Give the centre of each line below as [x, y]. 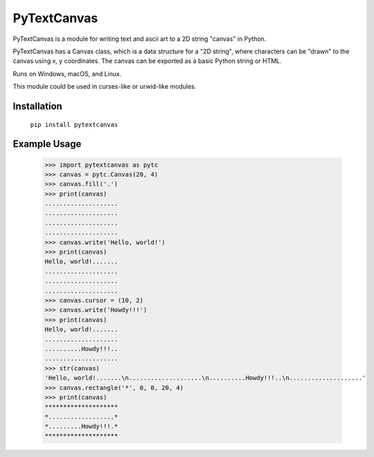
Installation [37, 106]
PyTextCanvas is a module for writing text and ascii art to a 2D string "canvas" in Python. [140, 39]
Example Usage [47, 144]
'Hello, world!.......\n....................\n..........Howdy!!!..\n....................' [205, 378]
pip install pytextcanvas [74, 124]
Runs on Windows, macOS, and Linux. [67, 73]
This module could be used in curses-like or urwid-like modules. [105, 87]
